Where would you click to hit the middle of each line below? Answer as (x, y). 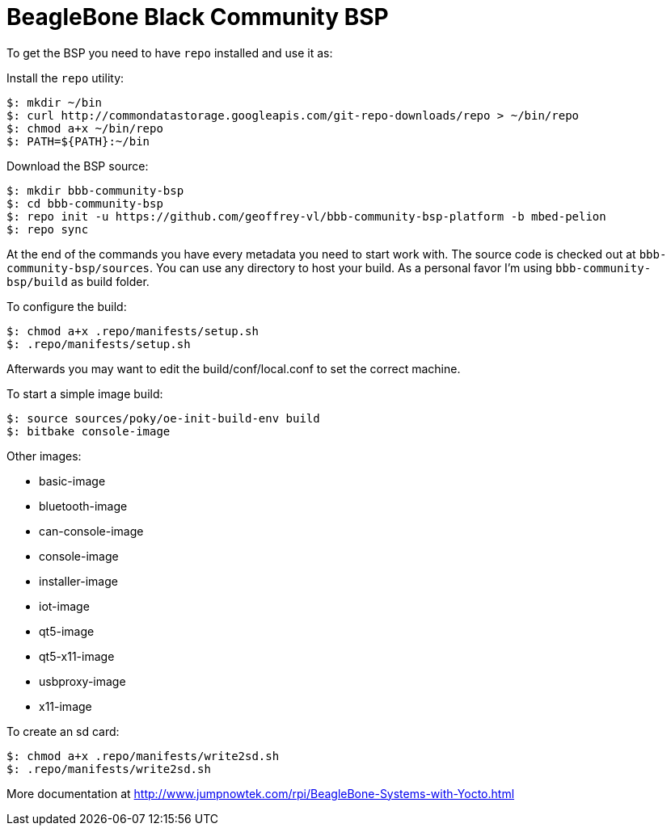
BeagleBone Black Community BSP (198, 17)
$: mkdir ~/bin (55, 102)
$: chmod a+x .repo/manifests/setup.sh (133, 331)
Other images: (44, 456)
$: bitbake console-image (89, 431)
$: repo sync (48, 229)
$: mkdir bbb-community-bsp (95, 190)
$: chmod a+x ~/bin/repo (85, 128)
